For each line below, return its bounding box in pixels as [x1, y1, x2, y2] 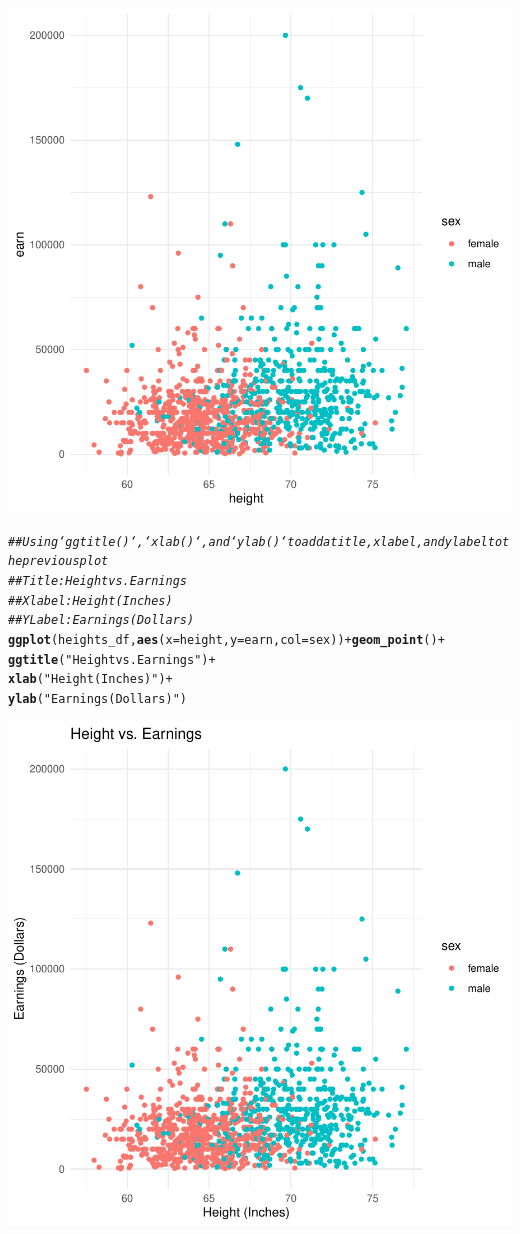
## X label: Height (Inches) [8, 593, 173, 608]
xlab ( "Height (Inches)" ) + [8, 672, 173, 687]
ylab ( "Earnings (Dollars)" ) [8, 691, 188, 706]
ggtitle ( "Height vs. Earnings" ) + [8, 652, 216, 667]
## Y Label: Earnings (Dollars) [8, 613, 195, 628]
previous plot [22, 554, 109, 569]
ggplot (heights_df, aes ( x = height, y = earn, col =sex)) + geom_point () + [8, 632, 445, 647]
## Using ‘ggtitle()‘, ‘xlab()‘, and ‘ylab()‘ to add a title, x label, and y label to [8, 534, 503, 549]
